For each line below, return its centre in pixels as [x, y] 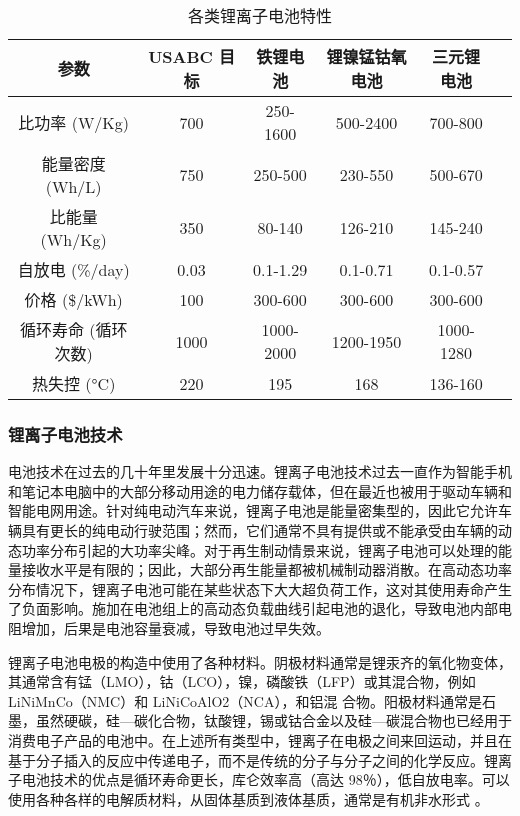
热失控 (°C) [74, 383]
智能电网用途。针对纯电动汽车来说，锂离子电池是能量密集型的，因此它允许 [253, 510]
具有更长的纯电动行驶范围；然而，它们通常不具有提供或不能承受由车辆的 [259, 530]
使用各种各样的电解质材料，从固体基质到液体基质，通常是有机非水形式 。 [248, 798]
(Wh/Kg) [73, 239]
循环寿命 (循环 [73, 329]
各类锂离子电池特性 [259, 15]
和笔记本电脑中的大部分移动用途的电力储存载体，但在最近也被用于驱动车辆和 [260, 490]
